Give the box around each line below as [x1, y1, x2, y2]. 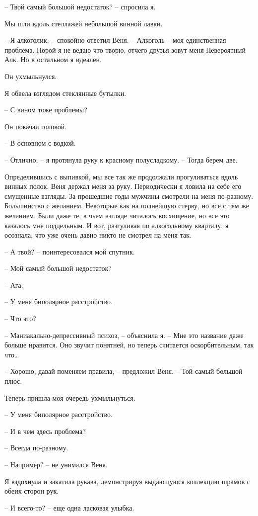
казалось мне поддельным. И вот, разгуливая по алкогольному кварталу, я [4, 220, 229, 230]
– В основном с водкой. [4, 138, 76, 148]
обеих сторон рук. [4, 486, 59, 496]
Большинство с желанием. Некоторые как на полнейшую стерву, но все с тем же [4, 200, 249, 211]
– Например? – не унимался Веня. [4, 459, 108, 469]
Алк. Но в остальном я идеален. [4, 54, 102, 65]
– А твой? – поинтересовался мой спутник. [4, 246, 135, 257]
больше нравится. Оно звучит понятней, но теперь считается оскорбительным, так [4, 340, 254, 350]
